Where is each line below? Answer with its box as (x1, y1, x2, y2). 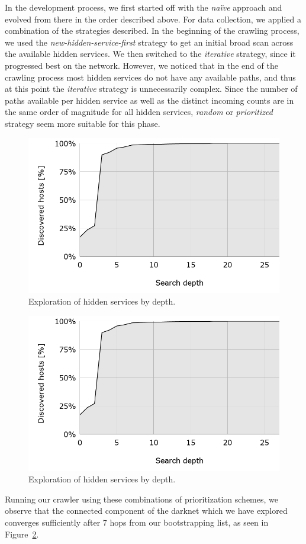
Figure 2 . (5, 527, 39, 540)
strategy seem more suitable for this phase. (5, 117, 160, 129)
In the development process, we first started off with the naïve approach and (5, 1, 282, 13)
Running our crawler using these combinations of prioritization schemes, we (5, 492, 278, 505)
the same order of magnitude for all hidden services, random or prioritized (5, 105, 273, 118)
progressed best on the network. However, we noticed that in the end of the (5, 59, 278, 71)
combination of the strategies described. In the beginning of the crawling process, (5, 24, 299, 37)
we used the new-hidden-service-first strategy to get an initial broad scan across (5, 36, 294, 48)
